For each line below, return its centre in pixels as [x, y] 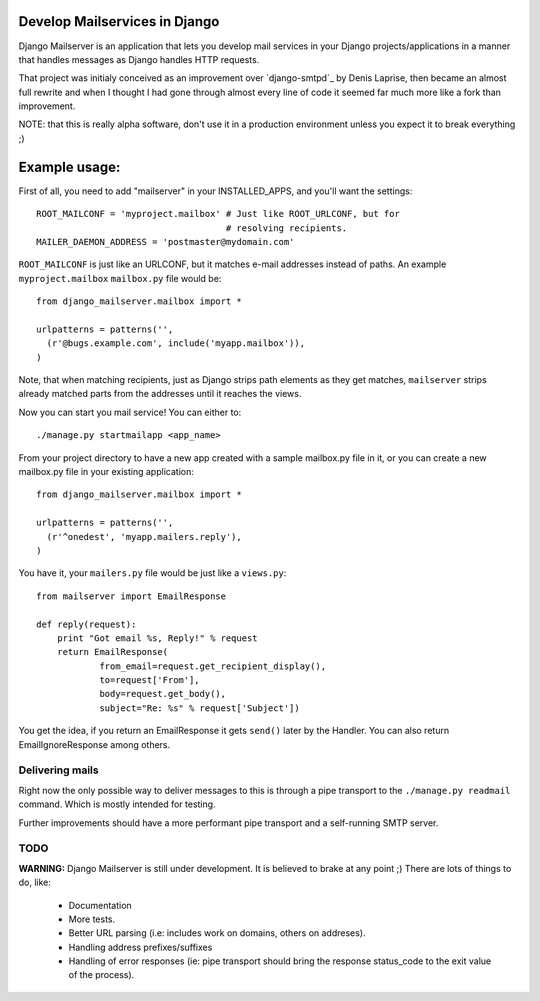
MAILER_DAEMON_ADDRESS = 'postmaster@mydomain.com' [165, 241]
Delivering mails [58, 770]
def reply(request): [86, 624]
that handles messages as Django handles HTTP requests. [139, 59]
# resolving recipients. [286, 228]
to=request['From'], [149, 680]
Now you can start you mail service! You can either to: [130, 412]
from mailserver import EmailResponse [131, 596]
